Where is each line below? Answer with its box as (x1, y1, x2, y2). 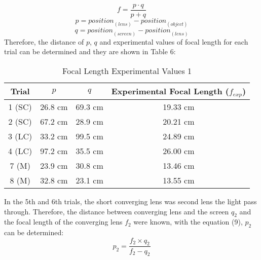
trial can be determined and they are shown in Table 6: (4, 46, 176, 57)
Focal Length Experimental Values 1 (62, 64, 192, 77)
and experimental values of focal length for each (99, 36, 248, 47)
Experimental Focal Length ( (111, 85, 229, 97)
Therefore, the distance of (4, 36, 84, 47)
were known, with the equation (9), (133, 216, 243, 227)
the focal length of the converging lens (4, 216, 123, 227)
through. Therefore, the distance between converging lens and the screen (4, 206, 229, 216)
